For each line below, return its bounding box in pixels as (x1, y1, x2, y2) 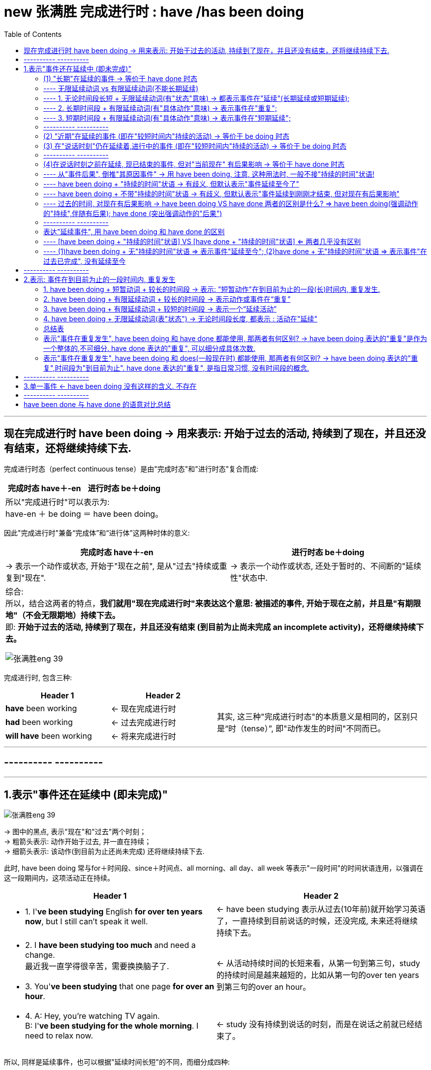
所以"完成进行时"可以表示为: (5, 497, 110, 507)
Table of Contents (4, 30, 62, 38)
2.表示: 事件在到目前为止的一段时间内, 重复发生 (24, 275, 176, 283)
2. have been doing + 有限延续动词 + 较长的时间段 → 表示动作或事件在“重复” (43, 294, 291, 303)
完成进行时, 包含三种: (4, 673, 72, 682)
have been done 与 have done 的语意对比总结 (24, 400, 171, 409)
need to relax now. (25, 1031, 93, 1041)
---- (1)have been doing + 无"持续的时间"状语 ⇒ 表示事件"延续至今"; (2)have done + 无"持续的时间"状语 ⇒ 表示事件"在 (43, 247, 427, 255)
